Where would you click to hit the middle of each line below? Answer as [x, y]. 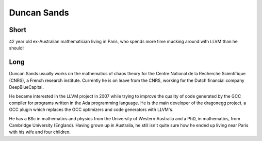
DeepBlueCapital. [26, 87]
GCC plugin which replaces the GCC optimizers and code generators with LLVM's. [91, 110]
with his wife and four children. [40, 132]
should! [16, 48]
